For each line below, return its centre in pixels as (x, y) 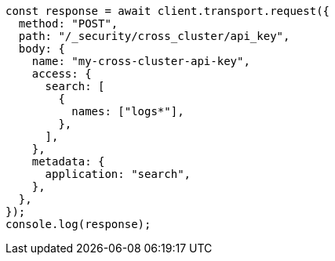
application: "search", (118, 174)
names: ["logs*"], (128, 111)
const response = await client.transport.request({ (168, 11)
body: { (42, 49)
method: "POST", (68, 24)
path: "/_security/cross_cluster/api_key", (154, 36)
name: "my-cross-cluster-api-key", (141, 61)
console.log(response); (78, 224)
